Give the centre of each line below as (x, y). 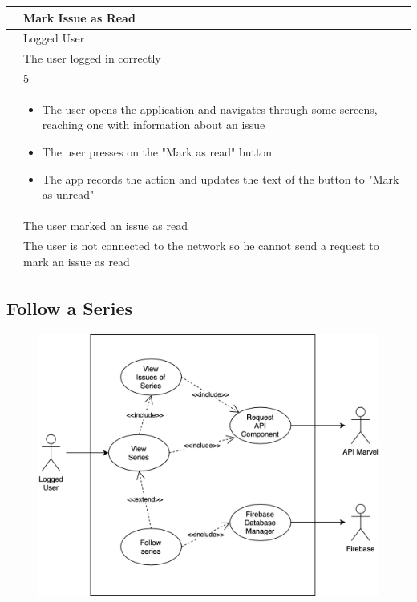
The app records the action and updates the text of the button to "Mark (221, 178)
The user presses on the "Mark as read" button (157, 152)
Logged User (54, 38)
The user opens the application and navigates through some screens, (210, 109)
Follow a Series (70, 308)
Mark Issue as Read (79, 17)
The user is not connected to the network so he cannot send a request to (201, 245)
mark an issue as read (77, 261)
